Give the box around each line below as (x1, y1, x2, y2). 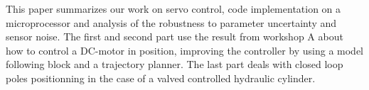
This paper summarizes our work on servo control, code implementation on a (6, 1, 341, 16)
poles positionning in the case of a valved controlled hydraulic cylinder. (6, 70, 316, 85)
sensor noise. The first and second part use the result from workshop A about (6, 29, 343, 44)
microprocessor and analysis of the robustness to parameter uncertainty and (6, 15, 337, 30)
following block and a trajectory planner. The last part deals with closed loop (6, 57, 343, 72)
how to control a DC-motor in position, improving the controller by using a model (6, 43, 364, 57)
